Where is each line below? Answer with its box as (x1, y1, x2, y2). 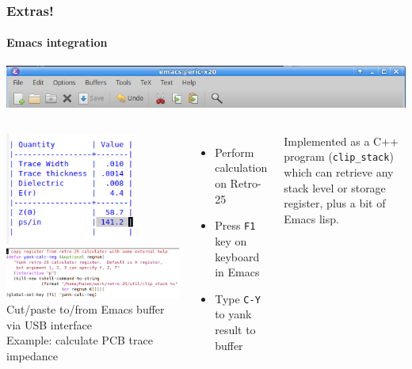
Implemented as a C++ (284, 132, 399, 149)
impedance (6, 347, 58, 363)
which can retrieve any (284, 164, 394, 181)
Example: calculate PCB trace (6, 332, 153, 348)
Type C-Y (215, 290, 261, 306)
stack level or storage (284, 179, 386, 196)
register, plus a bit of (284, 195, 386, 211)
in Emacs (215, 264, 260, 280)
